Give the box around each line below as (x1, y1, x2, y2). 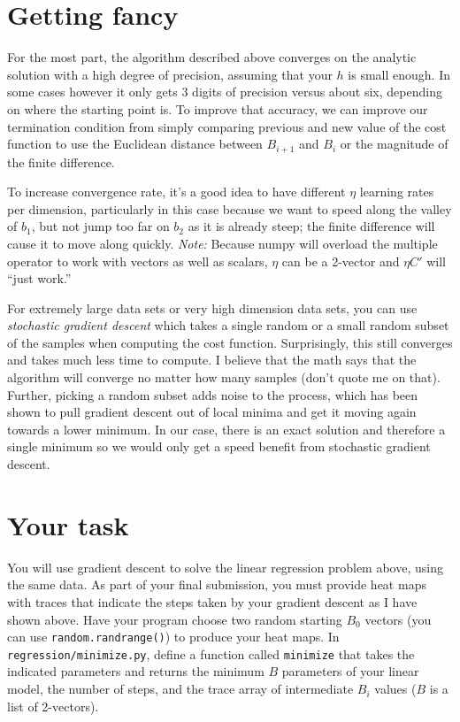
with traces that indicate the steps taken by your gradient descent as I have (7, 592, 418, 611)
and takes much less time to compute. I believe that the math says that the (7, 350, 417, 369)
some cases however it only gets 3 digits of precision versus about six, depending (7, 82, 442, 101)
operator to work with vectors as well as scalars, (7, 251, 268, 270)
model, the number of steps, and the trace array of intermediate (7, 680, 354, 698)
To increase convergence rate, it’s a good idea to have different (7, 182, 346, 201)
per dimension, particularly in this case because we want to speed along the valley (7, 199, 452, 218)
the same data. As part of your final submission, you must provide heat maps (7, 575, 426, 594)
